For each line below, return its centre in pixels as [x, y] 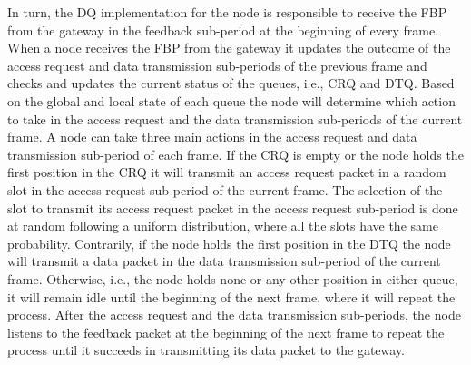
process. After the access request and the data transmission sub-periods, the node [234, 315]
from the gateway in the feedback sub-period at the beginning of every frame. [223, 30]
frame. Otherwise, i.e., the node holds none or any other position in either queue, [233, 278]
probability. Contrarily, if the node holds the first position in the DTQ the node [229, 243]
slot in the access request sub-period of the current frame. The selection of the [225, 189]
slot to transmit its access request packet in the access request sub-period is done [233, 207]
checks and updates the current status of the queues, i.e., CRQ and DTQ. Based [231, 83]
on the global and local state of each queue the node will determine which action [231, 100]
